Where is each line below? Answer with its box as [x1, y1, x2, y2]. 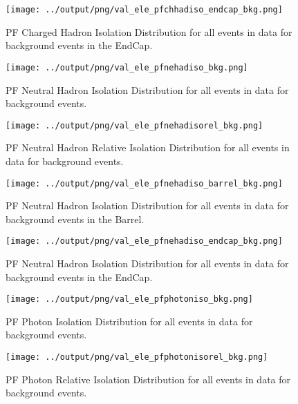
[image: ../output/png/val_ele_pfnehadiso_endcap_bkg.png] [6, 236, 283, 247]
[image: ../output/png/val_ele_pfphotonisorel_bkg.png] [6, 352, 268, 363]
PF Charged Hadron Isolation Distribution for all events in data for [6, 24, 292, 39]
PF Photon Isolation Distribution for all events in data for [6, 314, 253, 328]
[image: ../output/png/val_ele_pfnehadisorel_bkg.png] [6, 120, 263, 131]
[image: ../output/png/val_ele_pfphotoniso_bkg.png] [6, 294, 253, 305]
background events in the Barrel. [6, 211, 145, 226]
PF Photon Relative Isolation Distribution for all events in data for [6, 372, 291, 386]
